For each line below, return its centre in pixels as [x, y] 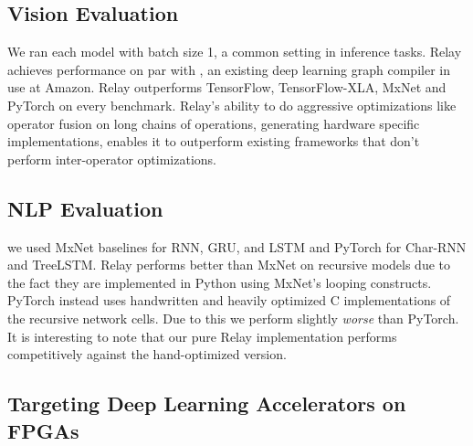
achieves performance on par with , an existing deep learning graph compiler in [229, 69]
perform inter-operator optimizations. [112, 159]
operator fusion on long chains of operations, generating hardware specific [214, 123]
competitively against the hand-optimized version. [147, 354]
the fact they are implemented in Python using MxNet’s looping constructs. [220, 282]
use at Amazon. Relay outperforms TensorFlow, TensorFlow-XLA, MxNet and [227, 87]
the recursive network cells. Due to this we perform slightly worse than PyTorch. [233, 318]
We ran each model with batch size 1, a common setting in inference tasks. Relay [235, 52]
